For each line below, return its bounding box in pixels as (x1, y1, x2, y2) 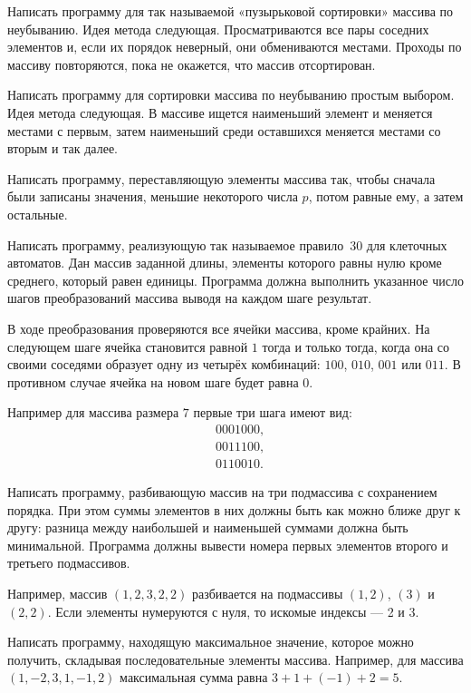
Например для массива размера (7, 403, 179, 422)
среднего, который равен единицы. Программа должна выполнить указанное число (7, 270, 464, 289)
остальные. (7, 204, 68, 223)
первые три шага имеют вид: (193, 403, 352, 422)
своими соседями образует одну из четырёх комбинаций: (7, 355, 321, 374)
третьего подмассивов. (7, 553, 130, 572)
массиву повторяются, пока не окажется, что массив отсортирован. (7, 54, 376, 73)
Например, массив (7, 583, 108, 602)
